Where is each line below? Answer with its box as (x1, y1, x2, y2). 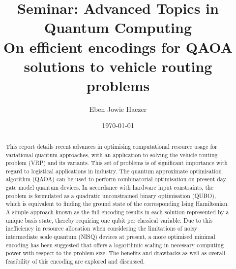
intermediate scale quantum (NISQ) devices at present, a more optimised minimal (5, 233, 215, 241)
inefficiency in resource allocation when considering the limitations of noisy (5, 224, 198, 233)
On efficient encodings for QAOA (3, 36, 233, 57)
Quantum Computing (44, 17, 192, 37)
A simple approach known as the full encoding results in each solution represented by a (5, 208, 229, 216)
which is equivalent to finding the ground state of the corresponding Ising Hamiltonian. (5, 200, 229, 208)
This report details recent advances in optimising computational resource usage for (5, 142, 217, 150)
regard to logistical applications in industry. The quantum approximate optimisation (5, 167, 222, 175)
